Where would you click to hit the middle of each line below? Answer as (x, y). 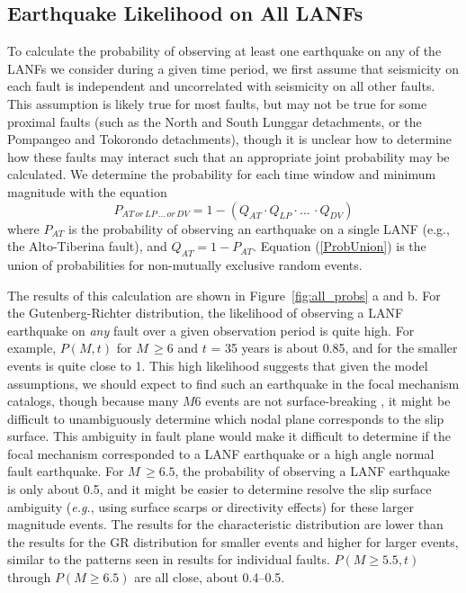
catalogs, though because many (93, 401)
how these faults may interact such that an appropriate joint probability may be (229, 156)
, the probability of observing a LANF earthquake (313, 471)
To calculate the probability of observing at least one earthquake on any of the (224, 51)
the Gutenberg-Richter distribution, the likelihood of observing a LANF (206, 313)
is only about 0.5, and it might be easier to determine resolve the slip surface (220, 489)
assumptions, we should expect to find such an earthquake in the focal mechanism (233, 383)
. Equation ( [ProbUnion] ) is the (340, 246)
